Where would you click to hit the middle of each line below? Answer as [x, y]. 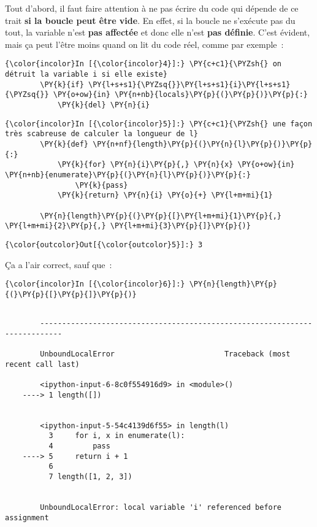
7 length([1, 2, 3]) [90, 476]
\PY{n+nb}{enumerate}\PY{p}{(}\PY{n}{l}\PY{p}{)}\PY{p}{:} [128, 175]
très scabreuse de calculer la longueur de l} [101, 134]
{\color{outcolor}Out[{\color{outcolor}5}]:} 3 [104, 244]
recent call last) [42, 364]
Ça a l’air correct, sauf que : [59, 264]
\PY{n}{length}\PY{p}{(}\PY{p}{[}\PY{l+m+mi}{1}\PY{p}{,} [161, 216]
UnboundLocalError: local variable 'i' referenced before [161, 507]
